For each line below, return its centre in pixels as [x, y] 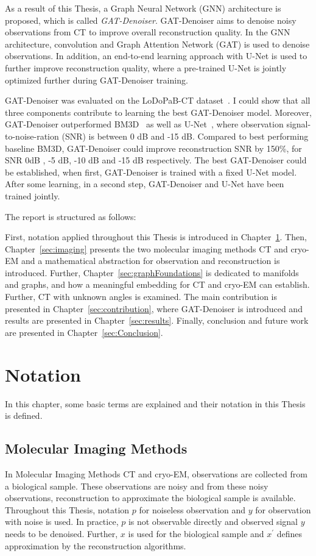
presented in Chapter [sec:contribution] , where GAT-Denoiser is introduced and [154, 308]
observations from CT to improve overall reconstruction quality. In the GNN [148, 32]
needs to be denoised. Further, [61, 533]
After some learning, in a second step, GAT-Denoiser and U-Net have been [145, 184]
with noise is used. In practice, [62, 522]
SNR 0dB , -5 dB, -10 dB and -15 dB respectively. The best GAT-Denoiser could [156, 160]
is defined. [24, 415]
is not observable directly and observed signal [213, 522]
